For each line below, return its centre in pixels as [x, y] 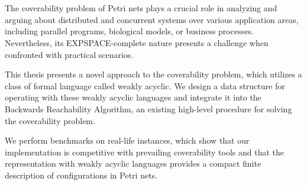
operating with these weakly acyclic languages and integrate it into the [133, 97]
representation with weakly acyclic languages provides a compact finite [133, 163]
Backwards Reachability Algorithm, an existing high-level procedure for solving [148, 108]
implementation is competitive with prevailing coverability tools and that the [144, 152]
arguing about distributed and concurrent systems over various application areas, [152, 19]
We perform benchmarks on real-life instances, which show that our [127, 140]
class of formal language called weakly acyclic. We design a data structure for [145, 85]
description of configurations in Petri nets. [81, 175]
